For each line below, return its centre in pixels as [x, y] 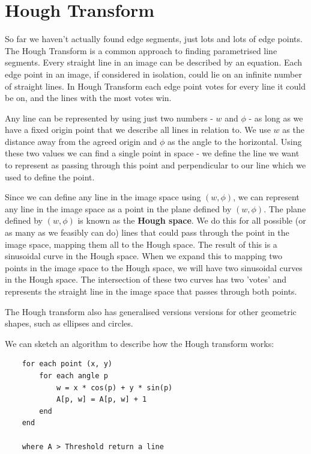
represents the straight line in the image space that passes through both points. [151, 291]
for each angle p [74, 376]
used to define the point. [50, 176]
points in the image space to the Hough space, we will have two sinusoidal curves [154, 267]
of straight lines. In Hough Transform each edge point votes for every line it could [155, 86]
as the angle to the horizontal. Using [235, 141]
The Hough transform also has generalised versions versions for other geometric [151, 311]
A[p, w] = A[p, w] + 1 [101, 400]
